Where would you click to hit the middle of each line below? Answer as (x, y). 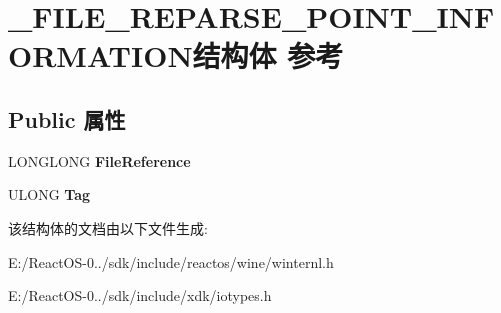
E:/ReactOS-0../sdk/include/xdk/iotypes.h (140, 295)
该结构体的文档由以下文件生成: (108, 227)
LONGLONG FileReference (99, 160)
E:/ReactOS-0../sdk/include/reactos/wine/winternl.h (171, 261)
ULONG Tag (49, 194)
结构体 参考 (268, 55)
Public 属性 (67, 118)
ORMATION (100, 55)
